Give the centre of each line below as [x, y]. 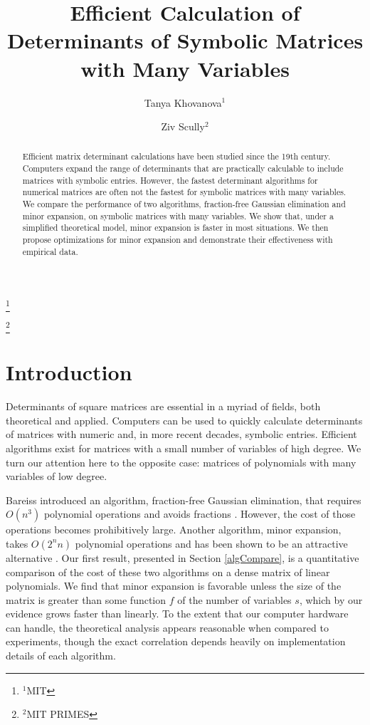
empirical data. [50, 251]
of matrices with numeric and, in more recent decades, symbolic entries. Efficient [181, 434]
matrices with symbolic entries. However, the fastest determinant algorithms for [170, 180]
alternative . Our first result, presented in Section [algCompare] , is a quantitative [183, 557]
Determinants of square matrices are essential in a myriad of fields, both [163, 406]
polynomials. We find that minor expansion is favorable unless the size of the [174, 586]
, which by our [331, 599]
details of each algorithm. [61, 656]
